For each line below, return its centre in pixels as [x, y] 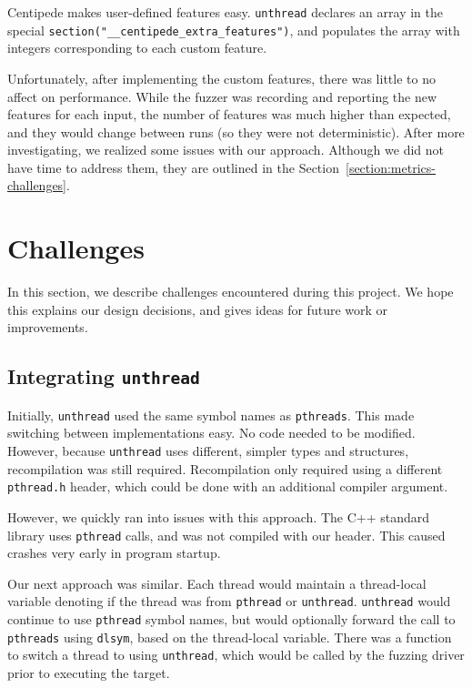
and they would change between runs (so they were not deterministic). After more [236, 132]
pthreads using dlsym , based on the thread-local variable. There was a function [230, 637]
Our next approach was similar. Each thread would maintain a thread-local [217, 583]
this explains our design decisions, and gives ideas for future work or [198, 309]
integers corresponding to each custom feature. [137, 48]
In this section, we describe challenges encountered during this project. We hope [231, 292]
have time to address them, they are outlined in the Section [173, 167]
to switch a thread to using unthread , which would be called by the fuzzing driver [236, 655]
